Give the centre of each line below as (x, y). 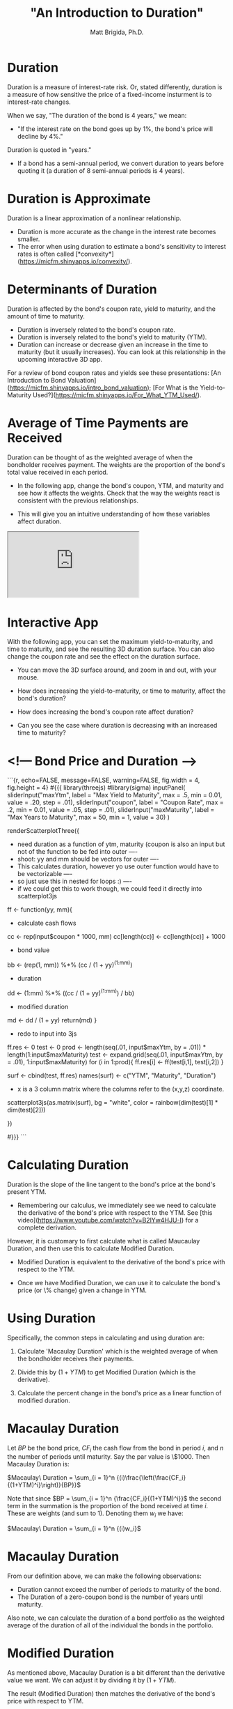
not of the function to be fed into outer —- (78, 852)
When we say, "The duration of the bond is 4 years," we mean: (97, 115)
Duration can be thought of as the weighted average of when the (100, 457)
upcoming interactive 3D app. (60, 359)
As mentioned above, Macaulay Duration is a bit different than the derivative (116, 1672)
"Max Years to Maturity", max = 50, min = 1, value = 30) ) (89, 818)
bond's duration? (41, 698)
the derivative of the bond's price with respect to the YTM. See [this (115, 1212)
